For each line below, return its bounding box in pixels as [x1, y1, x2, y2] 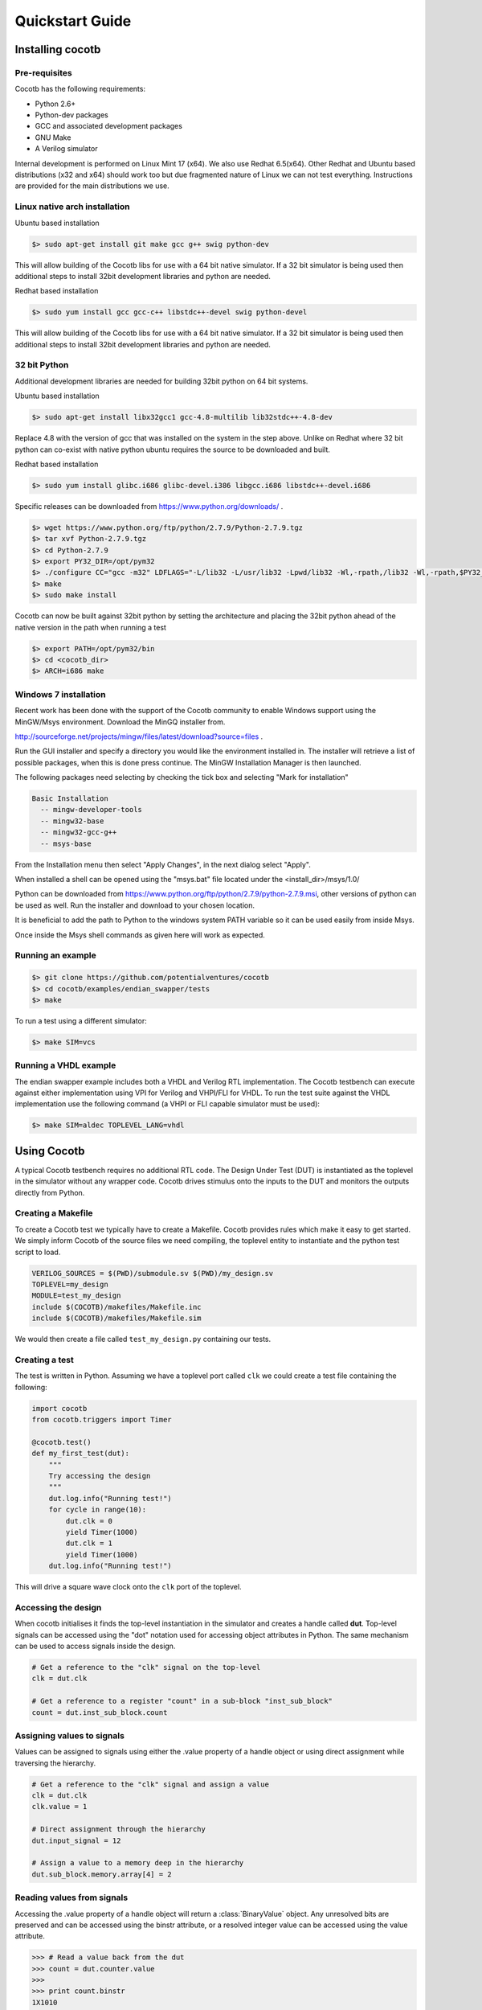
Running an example [14, 950, 96, 961]
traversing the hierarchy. [14, 1758, 96, 1768]
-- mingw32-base [40, 816, 104, 826]
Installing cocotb [14, 43, 101, 56]
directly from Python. [14, 1188, 85, 1197]
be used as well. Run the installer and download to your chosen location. [14, 900, 255, 910]
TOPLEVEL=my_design [31, 1279, 108, 1289]
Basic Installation [31, 794, 108, 803]
